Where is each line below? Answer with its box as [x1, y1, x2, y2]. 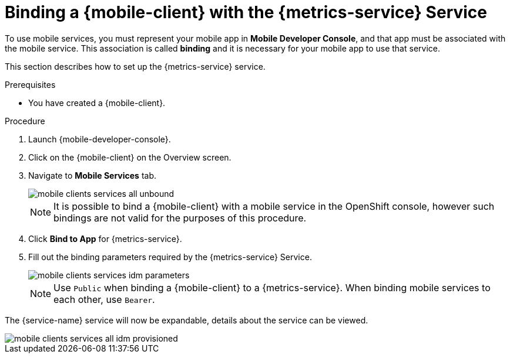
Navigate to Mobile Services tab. [28, 170, 157, 180]
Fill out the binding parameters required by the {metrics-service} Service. [28, 251, 312, 262]
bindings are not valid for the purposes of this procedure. [53, 212, 307, 224]
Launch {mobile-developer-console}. [28, 134, 171, 144]
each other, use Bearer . [53, 293, 155, 305]
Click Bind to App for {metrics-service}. [28, 233, 182, 244]
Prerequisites [5, 79, 56, 90]
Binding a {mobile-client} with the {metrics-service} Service [5, 2, 487, 22]
